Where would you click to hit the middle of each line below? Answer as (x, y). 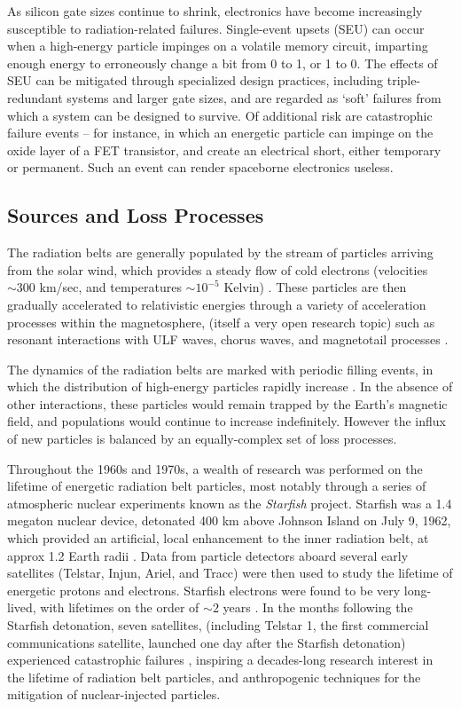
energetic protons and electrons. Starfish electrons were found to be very (204, 590)
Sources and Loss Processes (136, 215)
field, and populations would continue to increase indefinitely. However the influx (227, 421)
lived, (22, 607)
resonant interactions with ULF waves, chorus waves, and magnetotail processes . (228, 339)
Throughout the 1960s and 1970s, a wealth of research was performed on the (215, 468)
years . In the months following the (318, 607)
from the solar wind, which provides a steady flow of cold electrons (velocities (218, 269)
